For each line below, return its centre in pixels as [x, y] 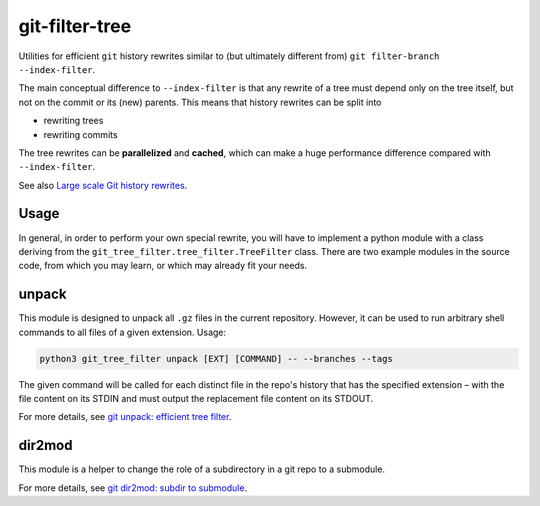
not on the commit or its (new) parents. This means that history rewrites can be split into [200, 102]
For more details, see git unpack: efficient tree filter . [125, 417]
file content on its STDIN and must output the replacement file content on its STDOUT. [196, 399]
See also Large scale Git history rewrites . [103, 185]
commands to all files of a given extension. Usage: [122, 332]
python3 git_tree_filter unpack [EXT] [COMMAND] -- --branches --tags [216, 358]
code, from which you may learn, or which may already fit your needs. [163, 266]
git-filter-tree [75, 26]
